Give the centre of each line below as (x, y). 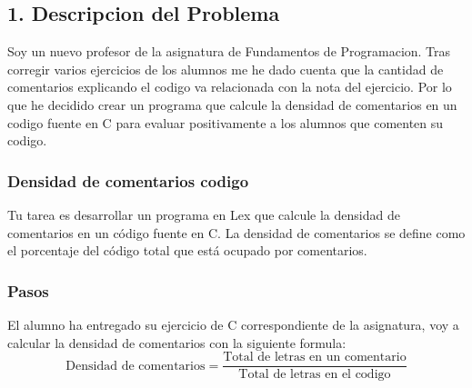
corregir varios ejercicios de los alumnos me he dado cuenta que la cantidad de (226, 69)
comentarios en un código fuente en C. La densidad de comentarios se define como (236, 232)
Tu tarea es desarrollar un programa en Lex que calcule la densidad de (204, 214)
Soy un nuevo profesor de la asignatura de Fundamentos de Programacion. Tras (229, 51)
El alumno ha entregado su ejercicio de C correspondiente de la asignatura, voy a (233, 324)
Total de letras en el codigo (315, 375)
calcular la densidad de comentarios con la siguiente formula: (177, 342)
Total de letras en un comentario (315, 358)
